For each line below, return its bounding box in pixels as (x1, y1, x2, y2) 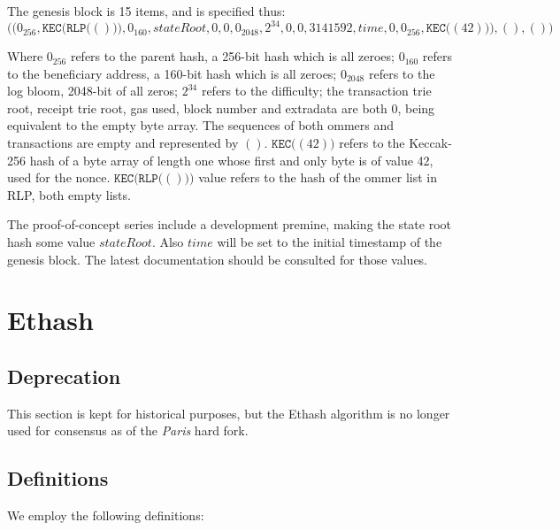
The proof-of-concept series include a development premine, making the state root (7, 215, 452, 234)
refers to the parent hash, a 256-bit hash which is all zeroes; (70, 47, 395, 65)
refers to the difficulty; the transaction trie (201, 81, 432, 100)
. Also (151, 233, 184, 251)
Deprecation (7, 362, 121, 389)
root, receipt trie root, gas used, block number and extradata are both (7, 98, 387, 117)
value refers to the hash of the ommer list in (198, 168, 437, 187)
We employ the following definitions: (7, 506, 204, 525)
